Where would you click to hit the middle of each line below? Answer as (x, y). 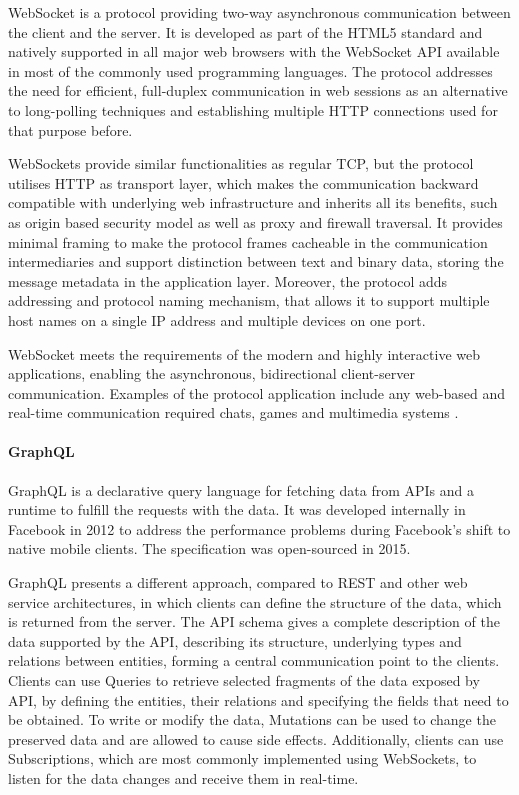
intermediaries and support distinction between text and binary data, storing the (256, 261)
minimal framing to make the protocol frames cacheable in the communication (248, 241)
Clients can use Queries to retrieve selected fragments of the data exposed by (244, 680)
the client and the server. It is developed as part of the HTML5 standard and (245, 31)
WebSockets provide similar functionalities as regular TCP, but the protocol (241, 163)
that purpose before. (70, 129)
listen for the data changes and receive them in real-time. (183, 777)
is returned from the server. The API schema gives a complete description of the (254, 621)
